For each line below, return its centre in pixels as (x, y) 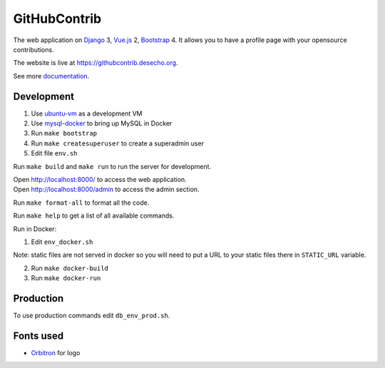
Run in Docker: (35, 229)
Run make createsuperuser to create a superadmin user (118, 143)
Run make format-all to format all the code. (81, 203)
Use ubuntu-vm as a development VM (87, 113)
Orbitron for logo (56, 352)
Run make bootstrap (64, 133)
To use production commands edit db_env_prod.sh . (92, 315)
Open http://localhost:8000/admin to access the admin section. (106, 190)
